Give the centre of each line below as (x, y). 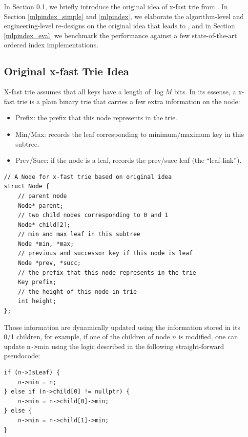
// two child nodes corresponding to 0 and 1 (93, 215)
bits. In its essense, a (205, 92)
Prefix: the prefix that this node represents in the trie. (96, 118)
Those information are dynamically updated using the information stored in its (122, 327)
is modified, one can (208, 337)
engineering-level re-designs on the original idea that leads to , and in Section (120, 26)
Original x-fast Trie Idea (67, 71)
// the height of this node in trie (77, 292)
